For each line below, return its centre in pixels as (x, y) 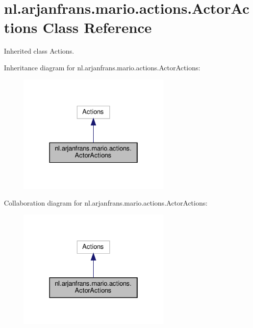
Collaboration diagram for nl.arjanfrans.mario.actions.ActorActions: (106, 202)
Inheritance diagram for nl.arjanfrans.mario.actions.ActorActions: (102, 67)
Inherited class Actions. (39, 51)
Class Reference (97, 27)
